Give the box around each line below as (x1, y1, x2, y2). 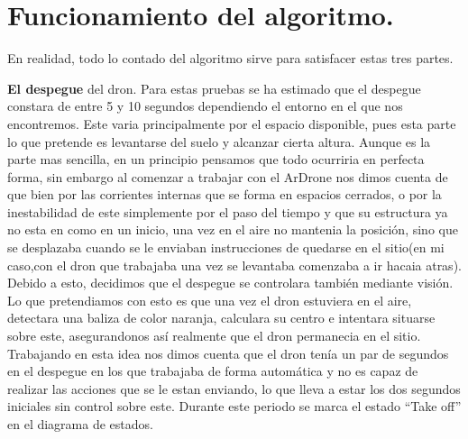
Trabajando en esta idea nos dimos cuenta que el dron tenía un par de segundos (7, 343, 449, 362)
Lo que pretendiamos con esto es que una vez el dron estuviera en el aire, (7, 290, 412, 309)
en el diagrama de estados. (7, 415, 153, 433)
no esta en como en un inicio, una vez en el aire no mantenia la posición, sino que (7, 220, 458, 239)
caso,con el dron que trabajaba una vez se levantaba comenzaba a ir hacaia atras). (7, 255, 462, 274)
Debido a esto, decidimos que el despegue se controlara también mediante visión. (7, 273, 454, 292)
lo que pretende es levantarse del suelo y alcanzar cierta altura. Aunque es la (7, 132, 431, 151)
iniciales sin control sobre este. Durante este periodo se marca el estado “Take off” (7, 397, 462, 416)
